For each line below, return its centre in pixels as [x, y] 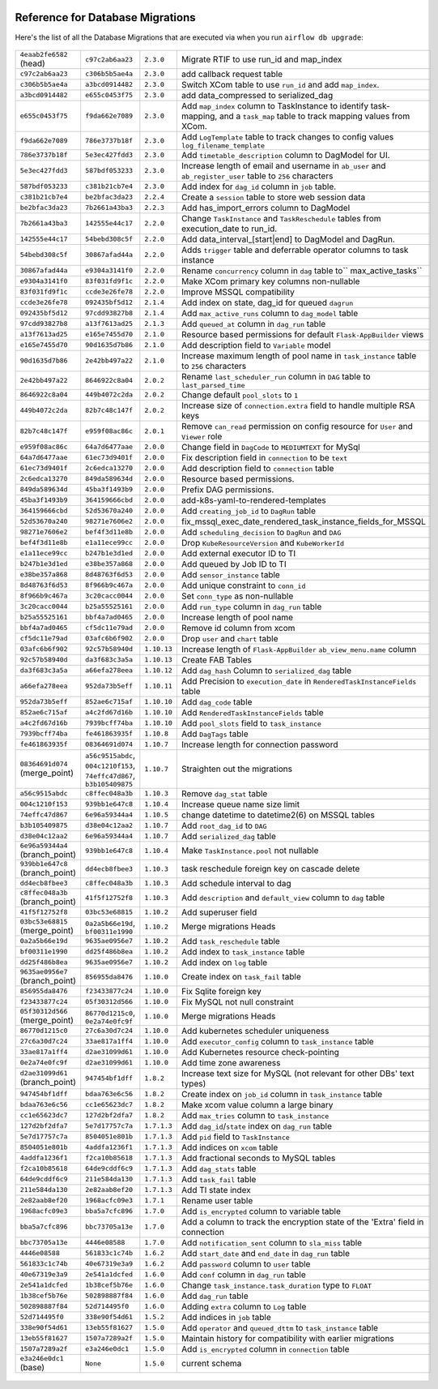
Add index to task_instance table [243, 951]
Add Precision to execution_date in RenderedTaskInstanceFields [299, 681]
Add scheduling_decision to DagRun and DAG [261, 532]
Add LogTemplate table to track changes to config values [287, 136]
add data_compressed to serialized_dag [257, 95]
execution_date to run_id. [229, 229]
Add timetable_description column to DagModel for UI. [285, 155]
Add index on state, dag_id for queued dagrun [267, 302]
